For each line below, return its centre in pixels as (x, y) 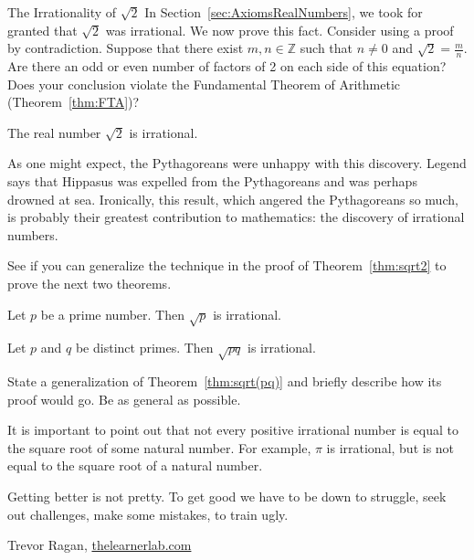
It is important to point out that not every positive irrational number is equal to (233, 430)
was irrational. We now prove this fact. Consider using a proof (279, 30)
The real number (54, 132)
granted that (42, 30)
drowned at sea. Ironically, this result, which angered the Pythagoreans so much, (233, 199)
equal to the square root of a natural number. (135, 465)
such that (327, 48)
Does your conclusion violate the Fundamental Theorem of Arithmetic (204, 84)
